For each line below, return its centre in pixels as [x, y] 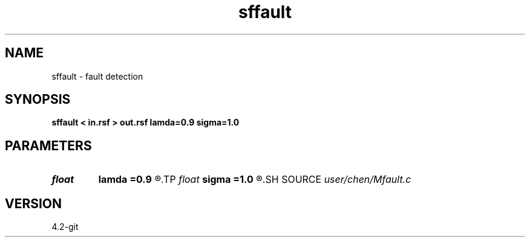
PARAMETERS [48, 145]
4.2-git [65, 227]
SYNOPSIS [38, 100]
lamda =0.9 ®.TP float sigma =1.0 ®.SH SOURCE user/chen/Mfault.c [255, 180]
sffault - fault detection [97, 76]
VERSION [34, 203]
